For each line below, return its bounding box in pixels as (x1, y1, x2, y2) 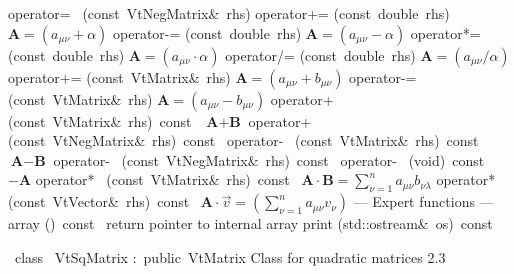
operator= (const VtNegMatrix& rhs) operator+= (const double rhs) (8, 3, 450, 23)
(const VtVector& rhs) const (8, 191, 190, 212)
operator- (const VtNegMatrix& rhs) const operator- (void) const (53, 149, 485, 170)
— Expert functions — (353, 191, 494, 212)
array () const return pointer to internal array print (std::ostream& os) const (8, 213, 493, 234)
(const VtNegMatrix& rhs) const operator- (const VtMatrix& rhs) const (8, 130, 479, 151)
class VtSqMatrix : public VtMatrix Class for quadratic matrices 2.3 (14, 246, 446, 267)
